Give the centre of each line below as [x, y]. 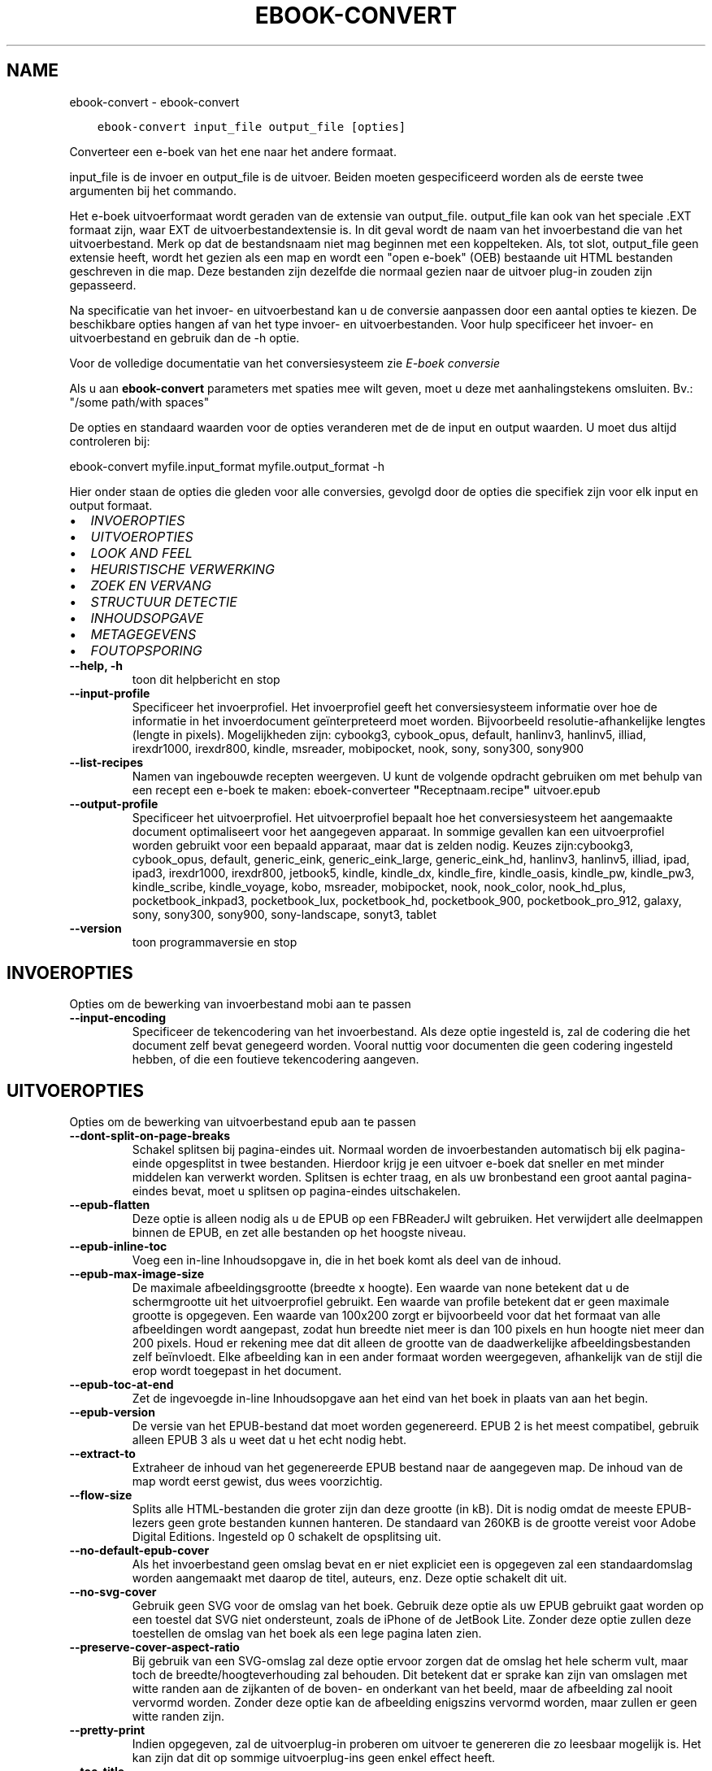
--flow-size [101, 1495]
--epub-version [112, 1412]
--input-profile [110, 693]
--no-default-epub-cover [139, 1551]
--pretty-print [107, 1730]
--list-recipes [106, 762]
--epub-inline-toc [118, 1247]
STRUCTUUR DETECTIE [164, 601]
